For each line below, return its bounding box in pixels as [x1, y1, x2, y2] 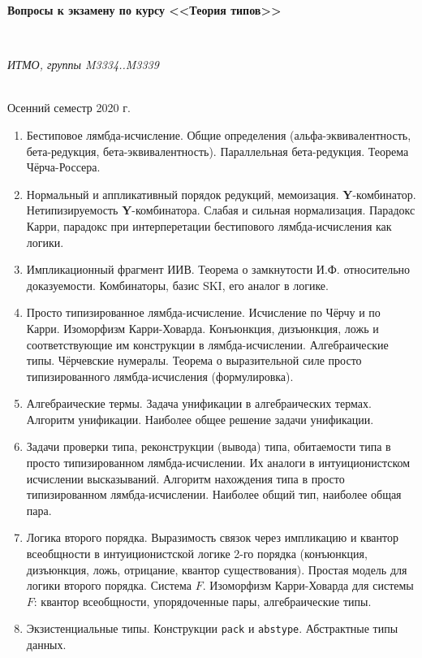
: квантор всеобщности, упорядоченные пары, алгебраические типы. [33, 592, 372, 609]
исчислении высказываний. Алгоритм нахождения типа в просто [26, 470, 345, 487]
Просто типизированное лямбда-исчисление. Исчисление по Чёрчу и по [26, 304, 381, 321]
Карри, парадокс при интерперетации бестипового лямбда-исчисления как [26, 217, 392, 234]
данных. [26, 636, 67, 653]
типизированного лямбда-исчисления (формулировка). [26, 367, 294, 384]
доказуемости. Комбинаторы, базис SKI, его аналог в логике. [26, 276, 329, 293]
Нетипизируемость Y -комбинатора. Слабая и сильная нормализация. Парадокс [26, 201, 416, 219]
